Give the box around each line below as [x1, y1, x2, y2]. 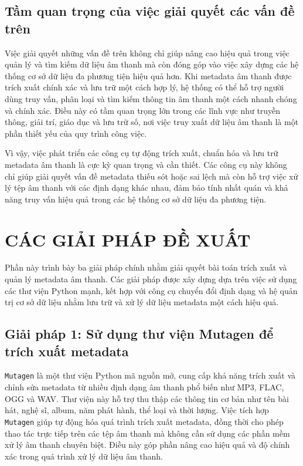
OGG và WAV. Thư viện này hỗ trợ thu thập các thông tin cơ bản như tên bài [5, 392, 289, 404]
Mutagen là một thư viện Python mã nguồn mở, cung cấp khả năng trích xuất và [5, 369, 296, 381]
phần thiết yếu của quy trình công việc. [5, 127, 147, 139]
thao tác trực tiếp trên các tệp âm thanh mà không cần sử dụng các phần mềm [5, 427, 290, 439]
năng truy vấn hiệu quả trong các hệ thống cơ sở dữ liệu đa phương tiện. [5, 193, 267, 205]
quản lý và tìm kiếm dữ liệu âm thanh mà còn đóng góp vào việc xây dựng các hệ [5, 58, 299, 70]
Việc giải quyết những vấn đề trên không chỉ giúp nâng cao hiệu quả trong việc [5, 46, 290, 59]
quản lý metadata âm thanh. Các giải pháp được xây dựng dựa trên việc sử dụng [5, 273, 297, 285]
